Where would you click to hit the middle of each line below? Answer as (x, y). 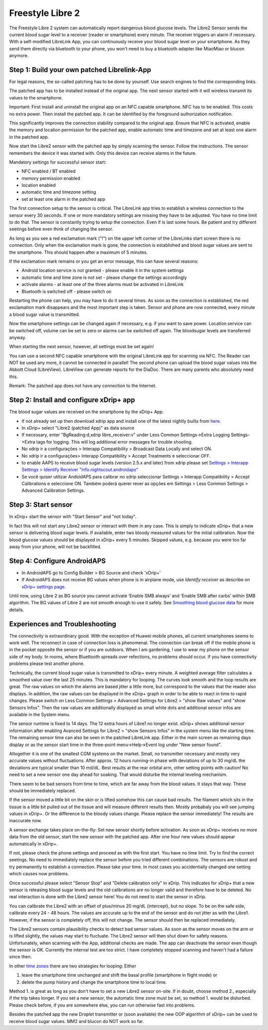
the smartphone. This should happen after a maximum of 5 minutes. (79, 252)
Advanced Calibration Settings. (53, 490)
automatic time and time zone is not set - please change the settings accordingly (104, 277)
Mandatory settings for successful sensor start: (58, 162)
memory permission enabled (51, 178)
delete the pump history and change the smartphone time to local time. (94, 982)
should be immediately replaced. (43, 790)
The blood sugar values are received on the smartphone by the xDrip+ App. (86, 412)
